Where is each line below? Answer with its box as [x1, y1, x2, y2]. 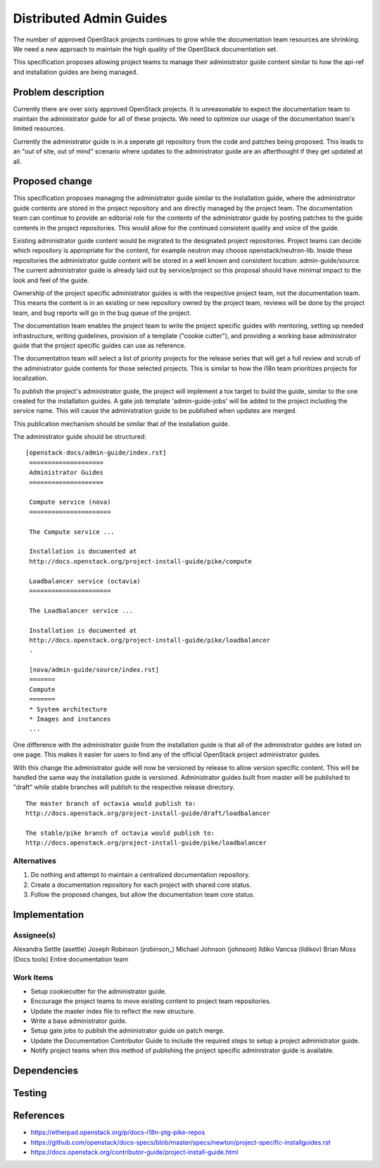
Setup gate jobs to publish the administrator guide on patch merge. [30, 1026, 225, 1035]
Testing [13, 1087, 47, 1099]
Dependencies [13, 1064, 79, 1077]
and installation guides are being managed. [13, 68, 139, 76]
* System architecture [29, 705, 108, 713]
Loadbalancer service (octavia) [29, 577, 141, 585]
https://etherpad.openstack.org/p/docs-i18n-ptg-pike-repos [30, 1128, 205, 1137]
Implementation [13, 909, 84, 921]
